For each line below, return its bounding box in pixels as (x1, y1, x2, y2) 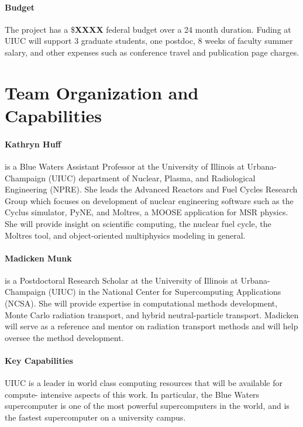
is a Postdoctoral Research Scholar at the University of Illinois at (5, 274, 238, 286)
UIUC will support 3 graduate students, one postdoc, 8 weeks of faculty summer (5, 35, 293, 47)
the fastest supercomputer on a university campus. (5, 411, 186, 423)
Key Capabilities (5, 354, 73, 367)
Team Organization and (5, 80, 199, 104)
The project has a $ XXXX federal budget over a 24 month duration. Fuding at (5, 23, 291, 35)
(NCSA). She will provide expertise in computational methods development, (5, 297, 278, 309)
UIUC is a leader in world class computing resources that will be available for (5, 377, 283, 389)
